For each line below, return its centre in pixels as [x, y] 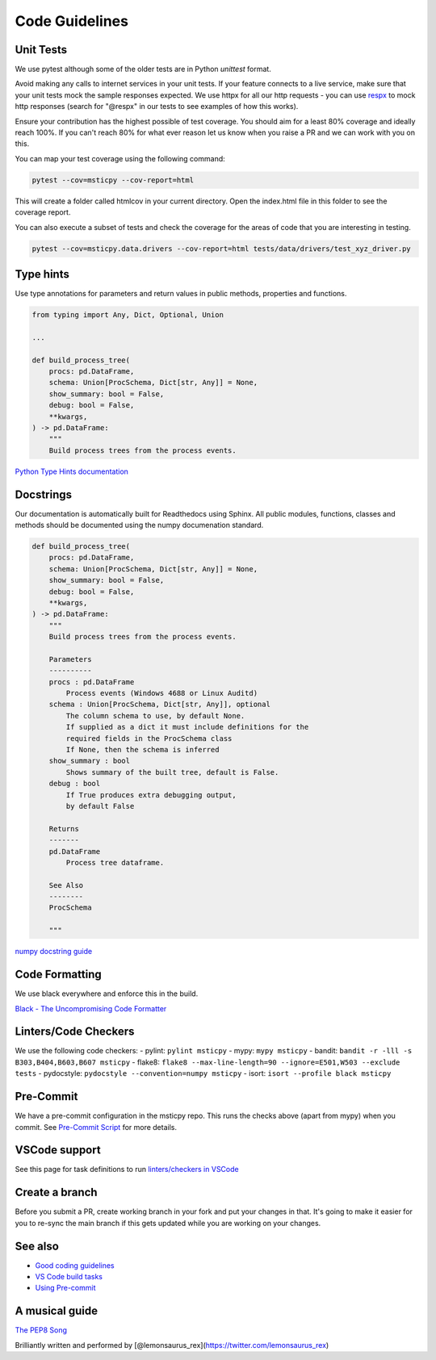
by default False [100, 806]
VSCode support [58, 1150]
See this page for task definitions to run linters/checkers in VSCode [127, 1170]
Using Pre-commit [65, 1288]
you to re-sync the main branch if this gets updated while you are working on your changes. [168, 1223]
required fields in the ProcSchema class [149, 738]
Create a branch [56, 1193]
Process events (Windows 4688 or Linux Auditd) [162, 693]
